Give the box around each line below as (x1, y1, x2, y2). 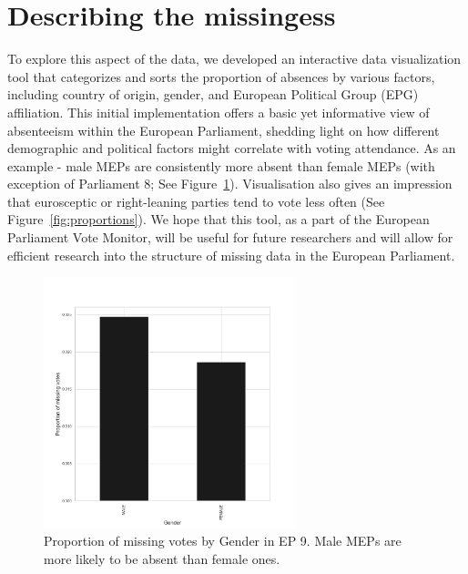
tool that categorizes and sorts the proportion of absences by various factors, (7, 67, 435, 86)
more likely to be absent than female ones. (44, 549, 280, 569)
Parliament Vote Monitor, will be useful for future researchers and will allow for (7, 228, 453, 247)
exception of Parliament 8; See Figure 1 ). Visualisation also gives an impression (7, 174, 453, 193)
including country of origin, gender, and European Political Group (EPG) (7, 85, 419, 104)
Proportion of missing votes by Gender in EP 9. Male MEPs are (44, 531, 402, 550)
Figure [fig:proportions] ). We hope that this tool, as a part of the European (7, 210, 430, 229)
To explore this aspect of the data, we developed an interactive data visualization (7, 49, 462, 68)
